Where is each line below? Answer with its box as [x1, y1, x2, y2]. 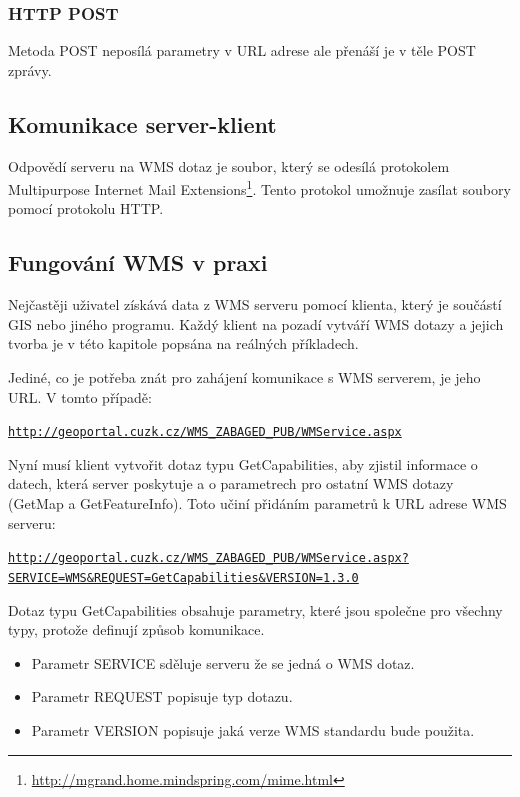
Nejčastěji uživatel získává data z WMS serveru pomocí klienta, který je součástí [8, 294, 502, 315]
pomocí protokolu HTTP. [8, 198, 164, 219]
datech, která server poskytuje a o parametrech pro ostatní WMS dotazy [8, 473, 454, 494]
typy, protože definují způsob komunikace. [8, 619, 265, 640]
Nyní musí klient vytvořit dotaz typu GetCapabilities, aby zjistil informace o [8, 453, 478, 474]
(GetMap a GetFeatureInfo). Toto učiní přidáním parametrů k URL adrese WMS [8, 493, 507, 514]
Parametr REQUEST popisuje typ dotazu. [31, 686, 293, 707]
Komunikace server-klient [8, 108, 277, 139]
